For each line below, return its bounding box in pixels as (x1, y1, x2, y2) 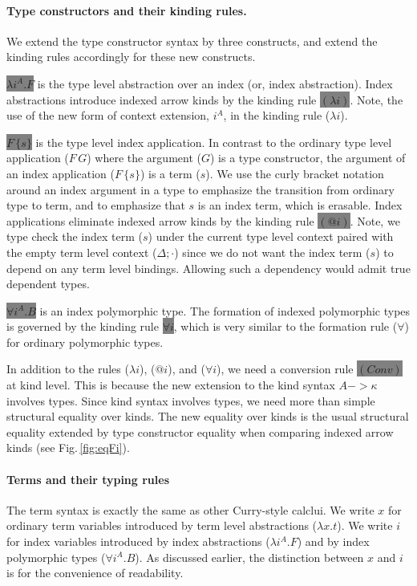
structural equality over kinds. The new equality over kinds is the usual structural (6, 408, 409, 425)
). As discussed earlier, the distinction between (135, 548, 364, 565)
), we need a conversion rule (217, 360, 354, 377)
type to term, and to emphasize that (6, 197, 185, 214)
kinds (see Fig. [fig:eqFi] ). (6, 439, 130, 456)
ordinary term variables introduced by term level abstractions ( (6, 517, 318, 534)
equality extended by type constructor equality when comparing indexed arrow (6, 423, 394, 440)
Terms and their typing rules (6, 470, 169, 487)
